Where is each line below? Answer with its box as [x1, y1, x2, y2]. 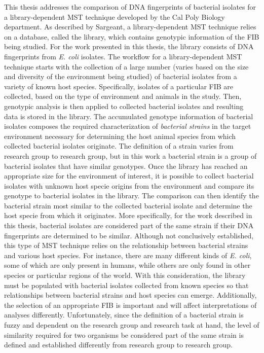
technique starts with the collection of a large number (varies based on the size [4, 61, 249, 72]
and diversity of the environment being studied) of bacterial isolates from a [4, 71, 237, 82]
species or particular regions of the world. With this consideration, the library [4, 270, 246, 280]
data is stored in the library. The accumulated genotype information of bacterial [4, 111, 253, 121]
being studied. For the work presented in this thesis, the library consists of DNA [4, 41, 254, 52]
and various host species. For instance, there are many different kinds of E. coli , [4, 250, 252, 260]
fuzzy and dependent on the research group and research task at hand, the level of [4, 320, 259, 330]
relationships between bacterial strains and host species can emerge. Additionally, [4, 290, 257, 300]
